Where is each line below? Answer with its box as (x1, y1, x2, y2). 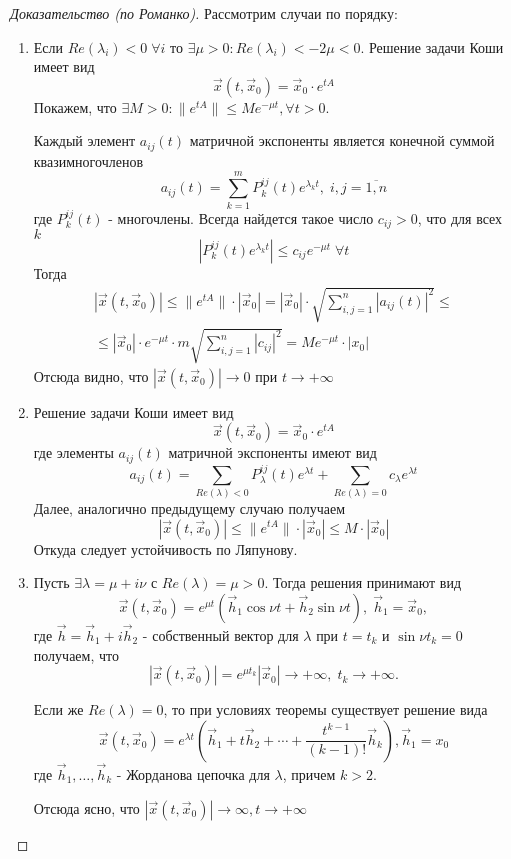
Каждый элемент (33, 130, 136, 151)
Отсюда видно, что (33, 365, 149, 386)
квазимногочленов (33, 150, 143, 171)
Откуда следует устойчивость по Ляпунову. (33, 538, 298, 559)
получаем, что (33, 644, 119, 665)
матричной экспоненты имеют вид (168, 442, 377, 463)
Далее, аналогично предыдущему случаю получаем (33, 497, 345, 518)
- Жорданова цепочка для (116, 763, 270, 784)
